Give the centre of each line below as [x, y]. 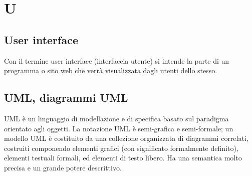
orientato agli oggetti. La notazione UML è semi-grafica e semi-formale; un [119, 128]
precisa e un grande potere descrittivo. [63, 167]
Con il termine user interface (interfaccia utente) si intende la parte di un [117, 60]
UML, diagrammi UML [66, 98]
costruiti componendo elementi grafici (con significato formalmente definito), [121, 148]
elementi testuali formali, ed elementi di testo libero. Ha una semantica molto [123, 158]
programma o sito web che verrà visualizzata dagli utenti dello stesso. [111, 70]
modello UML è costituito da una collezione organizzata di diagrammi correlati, [126, 138]
